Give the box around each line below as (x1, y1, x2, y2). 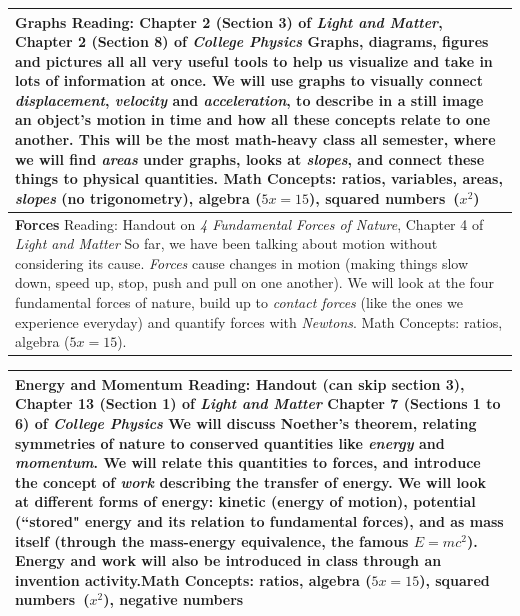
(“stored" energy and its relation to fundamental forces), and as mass (15, 511, 504, 531)
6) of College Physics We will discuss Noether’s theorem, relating (15, 413, 477, 434)
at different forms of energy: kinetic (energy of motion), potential (15, 491, 476, 512)
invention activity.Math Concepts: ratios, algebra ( (15, 569, 372, 590)
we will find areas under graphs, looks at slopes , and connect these (15, 148, 485, 169)
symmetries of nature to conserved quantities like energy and (15, 432, 445, 453)
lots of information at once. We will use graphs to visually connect (15, 70, 483, 91)
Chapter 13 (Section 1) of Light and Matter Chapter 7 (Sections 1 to (15, 393, 501, 414)
